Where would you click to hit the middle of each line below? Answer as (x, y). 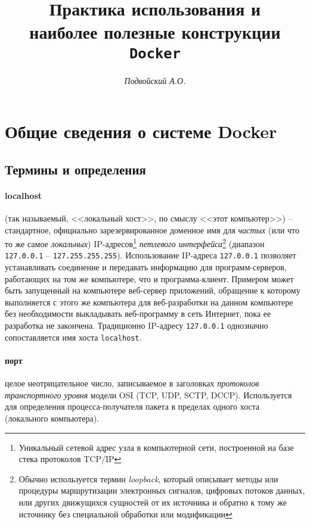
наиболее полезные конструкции (155, 32)
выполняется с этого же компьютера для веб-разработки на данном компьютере (149, 302)
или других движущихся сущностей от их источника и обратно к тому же (153, 502)
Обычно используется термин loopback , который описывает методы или (148, 478)
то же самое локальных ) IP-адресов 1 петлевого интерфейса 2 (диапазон (135, 243)
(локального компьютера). (52, 418)
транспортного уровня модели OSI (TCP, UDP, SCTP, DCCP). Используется (148, 394)
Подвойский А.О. (155, 80)
